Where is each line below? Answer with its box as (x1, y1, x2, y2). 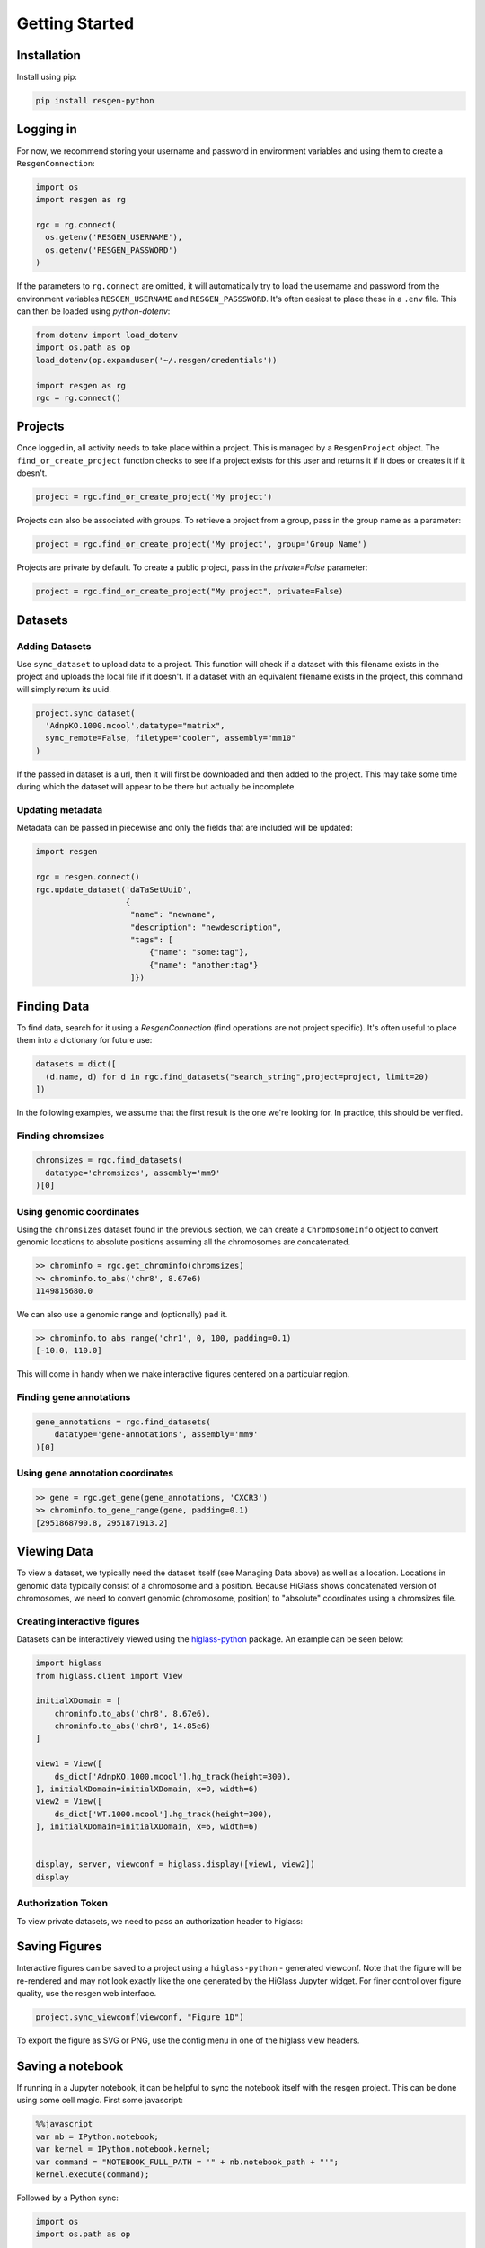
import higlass (35, 1658, 102, 1668)
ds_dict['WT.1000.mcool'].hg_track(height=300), (54, 1808, 273, 1819)
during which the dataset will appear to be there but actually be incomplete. (16, 781, 296, 792)
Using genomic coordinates (16, 1205, 140, 1218)
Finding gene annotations (16, 1391, 131, 1404)
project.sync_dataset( (35, 708, 136, 718)
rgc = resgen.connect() (35, 872, 141, 882)
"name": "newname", (130, 909, 216, 920)
